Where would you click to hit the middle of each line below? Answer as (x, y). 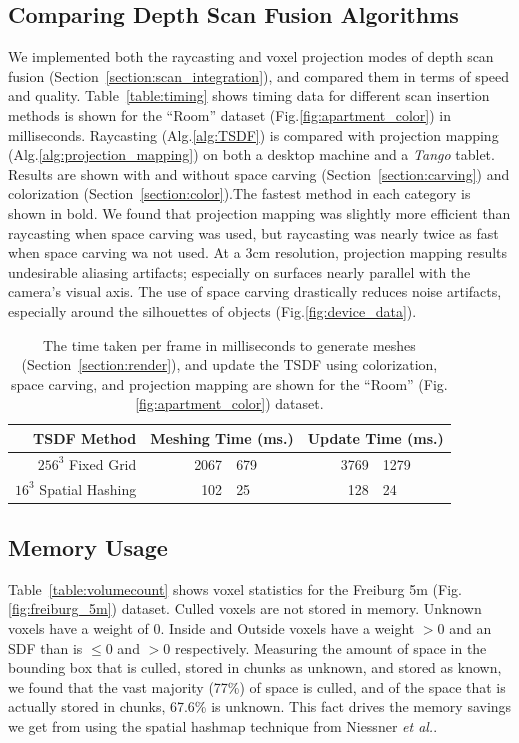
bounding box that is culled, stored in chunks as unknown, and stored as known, (255, 667)
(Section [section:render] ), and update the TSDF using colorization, (229, 364)
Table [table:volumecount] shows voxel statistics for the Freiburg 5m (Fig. (235, 588)
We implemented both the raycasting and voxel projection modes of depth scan (251, 56)
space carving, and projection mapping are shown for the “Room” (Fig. (229, 383)
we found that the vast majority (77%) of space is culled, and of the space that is (257, 686)
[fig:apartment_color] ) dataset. (229, 403)
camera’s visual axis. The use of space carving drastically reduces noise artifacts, (255, 291)
